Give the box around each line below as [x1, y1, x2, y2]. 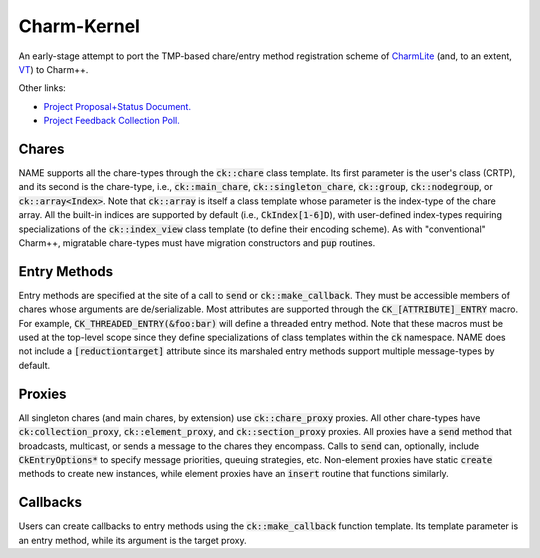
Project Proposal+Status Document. [43, 100, 192, 112]
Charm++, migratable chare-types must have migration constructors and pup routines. [18, 236, 376, 249]
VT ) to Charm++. [18, 63, 89, 75]
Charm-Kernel [18, 15, 140, 37]
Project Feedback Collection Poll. [43, 115, 180, 127]
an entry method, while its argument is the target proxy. [18, 534, 247, 546]
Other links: [18, 82, 67, 94]
